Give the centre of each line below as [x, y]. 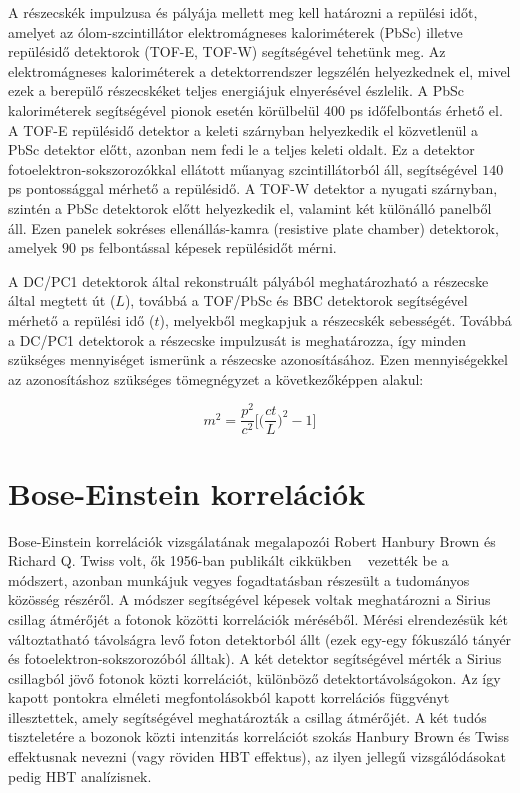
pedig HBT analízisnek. [80, 775]
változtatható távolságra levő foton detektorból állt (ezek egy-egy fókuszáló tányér [260, 638]
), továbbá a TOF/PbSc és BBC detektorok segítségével [296, 300]
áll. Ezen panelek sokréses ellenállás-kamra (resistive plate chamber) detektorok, [253, 227]
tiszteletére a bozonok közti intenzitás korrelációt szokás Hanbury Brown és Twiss [258, 736]
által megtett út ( [62, 300]
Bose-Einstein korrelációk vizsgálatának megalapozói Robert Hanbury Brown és [252, 540]
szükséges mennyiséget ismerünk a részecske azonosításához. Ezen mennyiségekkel [258, 359]
